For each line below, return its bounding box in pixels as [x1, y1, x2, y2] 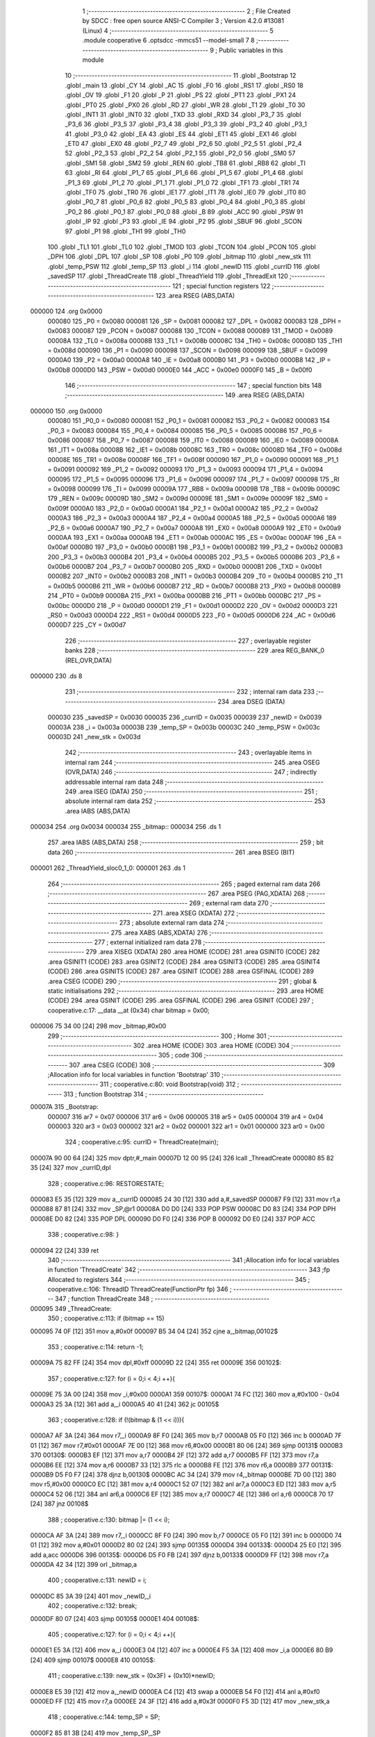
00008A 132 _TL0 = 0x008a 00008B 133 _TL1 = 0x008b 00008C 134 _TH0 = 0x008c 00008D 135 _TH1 [47, 336, 343, 345]
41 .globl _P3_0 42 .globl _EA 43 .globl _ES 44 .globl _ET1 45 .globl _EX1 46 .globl [65, 129, 297, 138]
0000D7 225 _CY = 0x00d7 [47, 620, 126, 629]
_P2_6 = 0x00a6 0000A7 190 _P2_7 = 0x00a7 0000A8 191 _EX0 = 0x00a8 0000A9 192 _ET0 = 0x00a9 [47, 523, 342, 532]
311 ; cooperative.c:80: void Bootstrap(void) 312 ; [99, 1080, 240, 1089]
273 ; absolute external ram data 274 [119, 919, 225, 927]
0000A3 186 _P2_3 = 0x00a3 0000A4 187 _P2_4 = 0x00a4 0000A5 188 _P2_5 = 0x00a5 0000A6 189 [47, 514, 337, 522]
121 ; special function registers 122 [172, 281, 271, 290]
